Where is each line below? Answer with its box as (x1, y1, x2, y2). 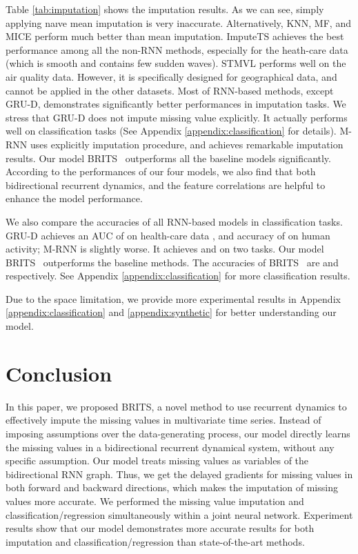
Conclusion (6, 359, 112, 387)
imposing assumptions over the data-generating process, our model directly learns (6, 426, 350, 440)
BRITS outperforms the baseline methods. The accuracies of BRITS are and (6, 255, 339, 269)
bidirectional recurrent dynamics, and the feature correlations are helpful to (6, 177, 326, 192)
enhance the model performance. (6, 191, 143, 206)
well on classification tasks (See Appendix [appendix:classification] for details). (6, 123, 337, 138)
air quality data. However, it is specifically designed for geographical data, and (6, 69, 337, 83)
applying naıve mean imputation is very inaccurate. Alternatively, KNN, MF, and (6, 15, 351, 30)
